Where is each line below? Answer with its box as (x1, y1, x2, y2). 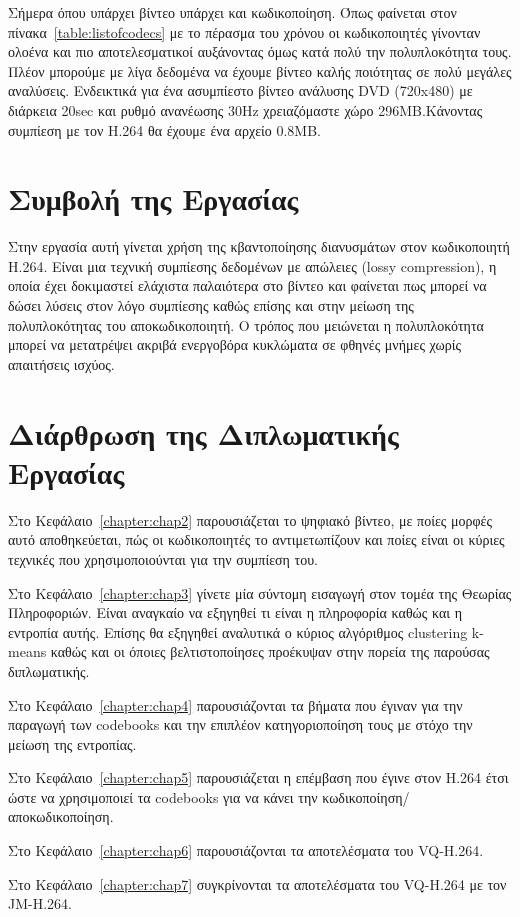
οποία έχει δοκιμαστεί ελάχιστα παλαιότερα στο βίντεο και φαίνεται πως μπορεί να (8, 275, 487, 296)
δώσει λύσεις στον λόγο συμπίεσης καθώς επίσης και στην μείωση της (8, 295, 414, 316)
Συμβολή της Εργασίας (8, 178, 299, 219)
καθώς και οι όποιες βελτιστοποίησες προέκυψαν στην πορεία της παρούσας (50, 641, 490, 662)
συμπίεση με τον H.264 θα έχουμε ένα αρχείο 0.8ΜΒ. (8, 119, 321, 140)
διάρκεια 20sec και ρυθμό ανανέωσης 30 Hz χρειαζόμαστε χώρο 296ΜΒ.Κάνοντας (8, 99, 483, 120)
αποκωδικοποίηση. (8, 806, 114, 827)
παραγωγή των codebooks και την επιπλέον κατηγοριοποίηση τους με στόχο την (8, 714, 473, 735)
